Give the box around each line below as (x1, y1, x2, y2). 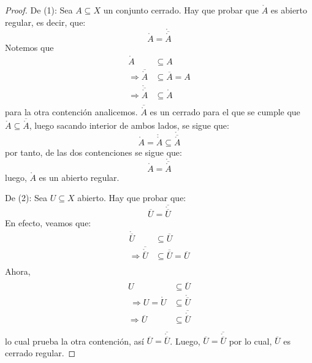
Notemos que (5, 40, 54, 53)
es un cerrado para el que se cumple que (150, 105, 300, 118)
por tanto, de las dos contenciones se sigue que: (5, 145, 182, 158)
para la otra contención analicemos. (5, 105, 138, 118)
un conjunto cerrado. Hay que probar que (103, 4, 259, 16)
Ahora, (5, 265, 31, 278)
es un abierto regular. (39, 170, 120, 183)
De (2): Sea (5, 191, 48, 204)
